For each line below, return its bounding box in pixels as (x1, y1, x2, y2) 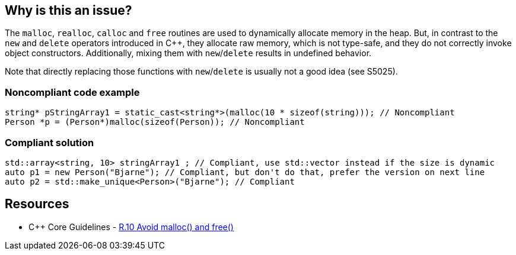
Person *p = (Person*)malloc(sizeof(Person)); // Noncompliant (5, 117, 305, 127)
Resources (5, 196, 69, 212)
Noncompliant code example (5, 86, 140, 98)
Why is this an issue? (5, 3, 132, 18)
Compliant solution (5, 136, 94, 149)
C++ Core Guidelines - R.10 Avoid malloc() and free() (28, 221, 234, 232)
